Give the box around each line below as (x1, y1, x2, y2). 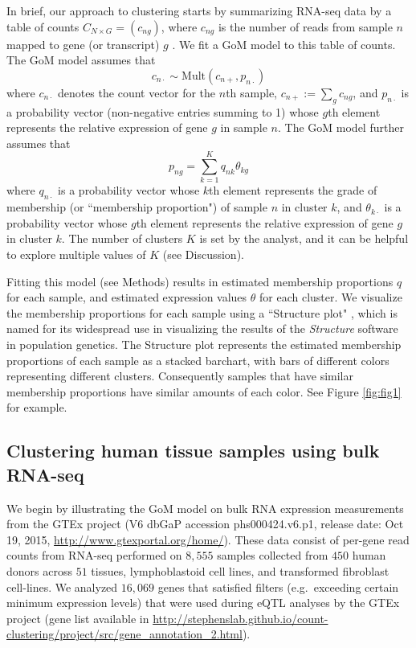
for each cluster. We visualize (259, 289, 402, 306)
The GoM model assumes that (6, 51, 156, 68)
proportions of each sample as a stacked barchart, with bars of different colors (6, 351, 389, 368)
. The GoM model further (277, 119, 404, 136)
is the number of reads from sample (218, 18, 393, 35)
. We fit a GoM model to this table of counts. (172, 35, 396, 52)
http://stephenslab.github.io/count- (153, 609, 328, 626)
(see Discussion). (162, 246, 244, 263)
